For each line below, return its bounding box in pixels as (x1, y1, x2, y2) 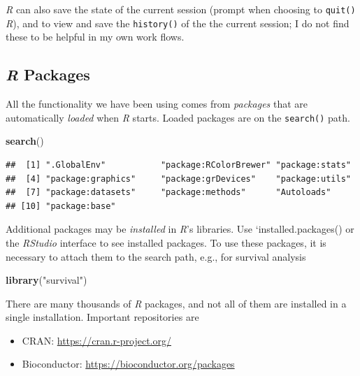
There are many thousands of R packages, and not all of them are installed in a (6, 296, 347, 310)
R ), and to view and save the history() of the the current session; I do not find (6, 15, 350, 30)
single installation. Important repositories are (6, 310, 199, 324)
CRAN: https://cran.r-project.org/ (22, 333, 171, 347)
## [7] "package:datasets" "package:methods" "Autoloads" (6, 187, 331, 198)
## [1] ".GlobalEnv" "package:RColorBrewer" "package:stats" (6, 159, 351, 170)
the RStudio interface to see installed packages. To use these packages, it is (6, 235, 326, 250)
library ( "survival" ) (6, 273, 87, 287)
